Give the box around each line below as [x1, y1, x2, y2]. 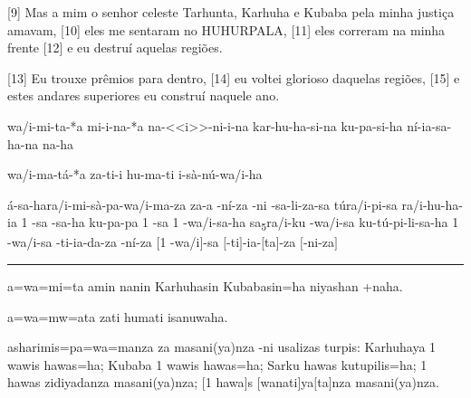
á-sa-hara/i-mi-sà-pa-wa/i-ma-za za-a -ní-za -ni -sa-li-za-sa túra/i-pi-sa [7, 194, 398, 213]
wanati [260, 373, 298, 392]
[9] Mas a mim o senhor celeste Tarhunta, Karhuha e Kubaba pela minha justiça [7, 3, 455, 21]
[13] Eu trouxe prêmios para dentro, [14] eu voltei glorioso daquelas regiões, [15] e [7, 68, 460, 87]
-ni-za [303, 232, 335, 251]
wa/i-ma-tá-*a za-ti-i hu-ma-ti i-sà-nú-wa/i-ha [7, 165, 263, 184]
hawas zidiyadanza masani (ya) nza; [7, 373, 198, 392]
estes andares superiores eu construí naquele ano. [7, 86, 280, 105]
